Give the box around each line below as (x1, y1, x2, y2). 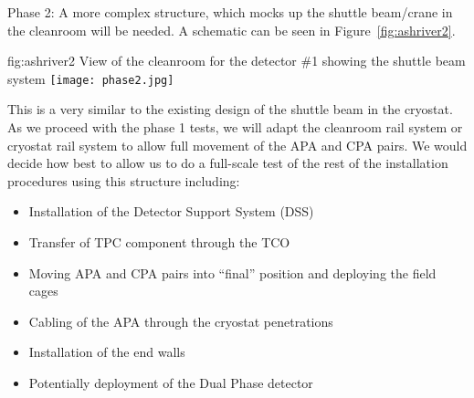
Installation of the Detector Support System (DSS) (28, 202, 314, 221)
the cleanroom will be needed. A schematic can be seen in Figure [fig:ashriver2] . (7, 20, 456, 39)
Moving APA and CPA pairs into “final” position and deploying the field (28, 263, 437, 282)
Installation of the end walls (28, 342, 185, 361)
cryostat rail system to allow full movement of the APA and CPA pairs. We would (7, 135, 468, 154)
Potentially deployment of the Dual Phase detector (28, 372, 313, 392)
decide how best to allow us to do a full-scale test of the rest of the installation (7, 153, 448, 173)
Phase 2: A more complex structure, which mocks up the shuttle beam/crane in (7, 3, 453, 21)
